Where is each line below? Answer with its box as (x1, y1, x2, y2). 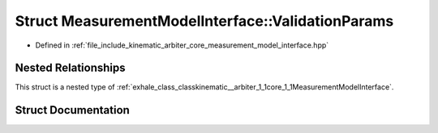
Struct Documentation (15, 103, 130, 117)
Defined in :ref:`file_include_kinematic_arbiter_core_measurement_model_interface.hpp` (35, 40, 329, 50)
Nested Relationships (15, 61, 126, 75)
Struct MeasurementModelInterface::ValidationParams (15, 12, 394, 30)
